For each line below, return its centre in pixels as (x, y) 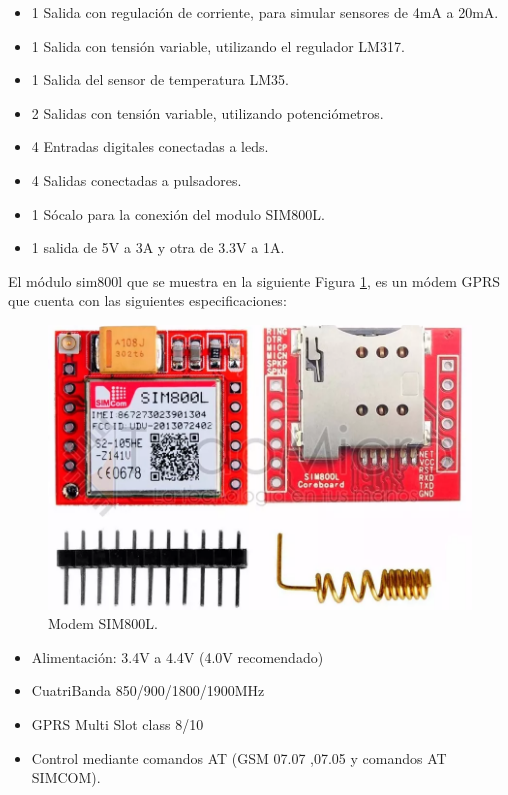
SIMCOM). (66, 777)
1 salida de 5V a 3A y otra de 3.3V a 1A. (158, 247)
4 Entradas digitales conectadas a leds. (150, 146)
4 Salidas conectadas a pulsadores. (136, 179)
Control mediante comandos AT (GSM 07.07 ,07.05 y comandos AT (239, 757)
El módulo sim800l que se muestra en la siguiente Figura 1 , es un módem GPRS (254, 280)
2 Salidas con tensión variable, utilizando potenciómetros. (207, 112)
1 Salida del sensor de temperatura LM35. (160, 79)
